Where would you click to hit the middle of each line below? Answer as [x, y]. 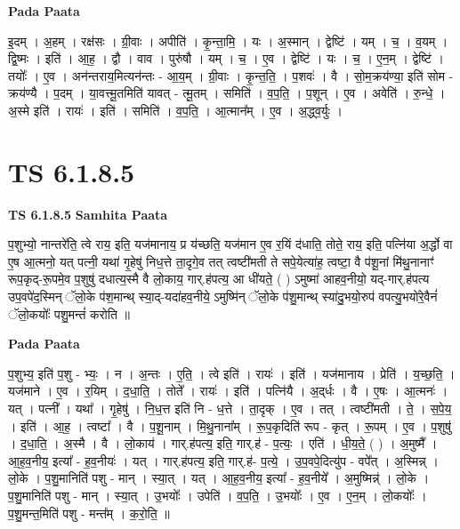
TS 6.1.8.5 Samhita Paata [88, 214]
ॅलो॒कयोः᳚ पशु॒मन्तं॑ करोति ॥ [69, 313]
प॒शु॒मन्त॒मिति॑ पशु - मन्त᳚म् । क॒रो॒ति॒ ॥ [89, 513]
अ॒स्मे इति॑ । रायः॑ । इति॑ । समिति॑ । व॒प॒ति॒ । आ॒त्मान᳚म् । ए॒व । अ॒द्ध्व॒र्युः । [176, 110]
